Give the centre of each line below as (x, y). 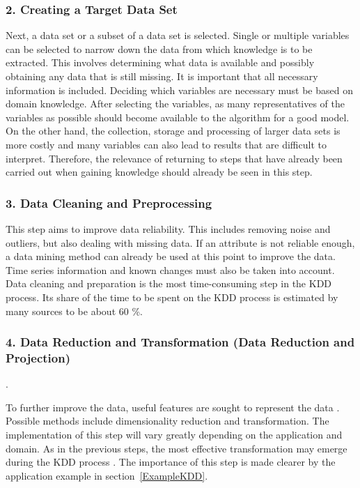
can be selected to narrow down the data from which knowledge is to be (159, 48)
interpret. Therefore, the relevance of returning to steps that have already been (174, 158)
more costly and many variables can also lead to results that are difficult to (166, 144)
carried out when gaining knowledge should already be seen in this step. (159, 172)
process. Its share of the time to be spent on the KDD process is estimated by (172, 297)
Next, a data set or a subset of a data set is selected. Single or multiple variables (178, 35)
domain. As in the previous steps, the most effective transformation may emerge (177, 448)
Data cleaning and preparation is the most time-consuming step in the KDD (169, 283)
